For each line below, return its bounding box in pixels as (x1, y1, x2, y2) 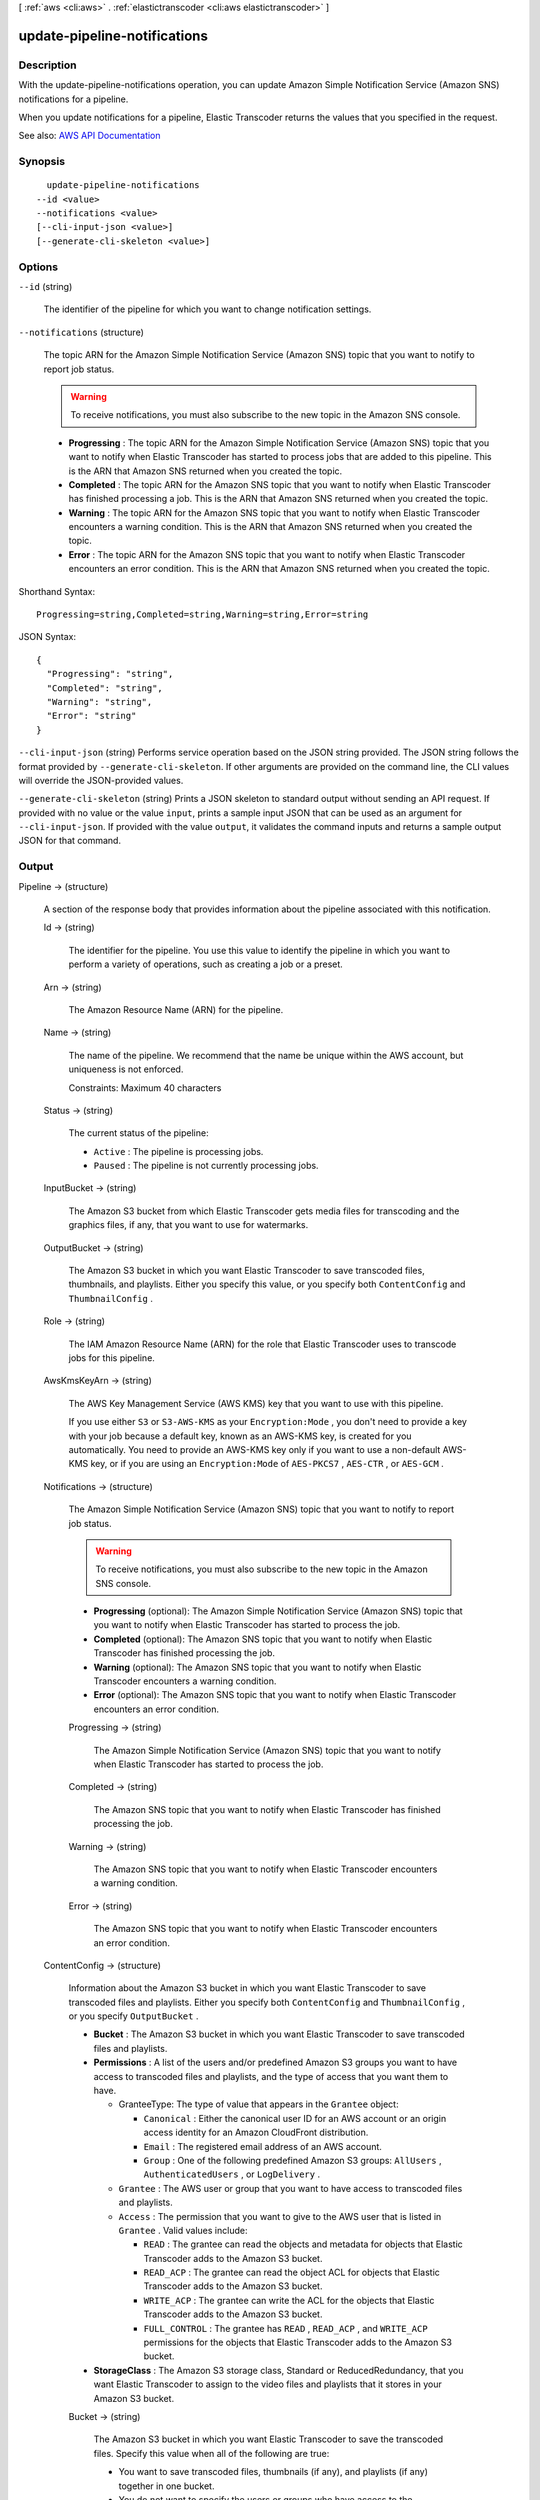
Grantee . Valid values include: (118, 2224, 248, 2236)
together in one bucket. (118, 2480, 215, 2492)
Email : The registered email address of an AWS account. (143, 2140, 382, 2152)
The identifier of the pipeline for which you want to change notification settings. (43, 303, 372, 315)
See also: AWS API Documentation (18, 130, 161, 142)
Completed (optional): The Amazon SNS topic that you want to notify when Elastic (93, 1633, 433, 1645)
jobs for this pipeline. (68, 1352, 155, 1364)
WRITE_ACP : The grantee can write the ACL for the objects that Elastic (143, 2294, 435, 2306)
